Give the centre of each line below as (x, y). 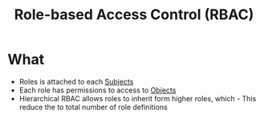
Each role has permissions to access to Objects (97, 90)
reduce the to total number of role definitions (93, 107)
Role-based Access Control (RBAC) (134, 15)
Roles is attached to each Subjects (76, 81)
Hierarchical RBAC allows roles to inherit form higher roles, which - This (138, 98)
